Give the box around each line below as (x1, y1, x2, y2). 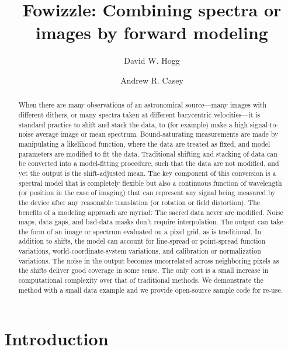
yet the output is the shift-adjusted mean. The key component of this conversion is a (18, 168, 276, 178)
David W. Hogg (124, 54, 180, 67)
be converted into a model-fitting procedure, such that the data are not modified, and (18, 158, 279, 168)
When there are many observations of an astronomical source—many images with (18, 100, 267, 110)
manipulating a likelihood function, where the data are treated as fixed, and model (18, 138, 270, 148)
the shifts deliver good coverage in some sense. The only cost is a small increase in (18, 265, 269, 275)
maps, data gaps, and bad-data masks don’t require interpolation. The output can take (18, 217, 283, 227)
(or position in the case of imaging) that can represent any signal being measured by (18, 188, 276, 197)
